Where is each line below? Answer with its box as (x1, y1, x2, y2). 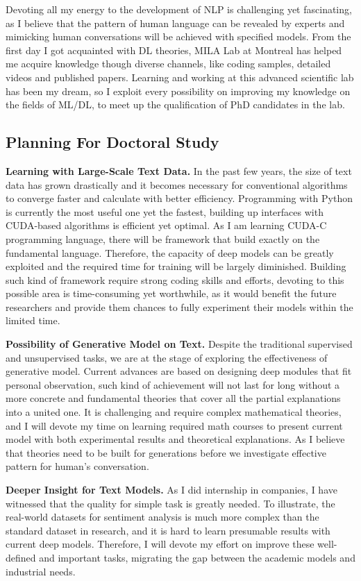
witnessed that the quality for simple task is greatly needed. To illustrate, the (6, 496, 335, 510)
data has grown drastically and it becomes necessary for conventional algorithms (6, 177, 348, 192)
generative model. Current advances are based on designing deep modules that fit (6, 364, 352, 378)
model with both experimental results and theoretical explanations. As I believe (6, 432, 345, 446)
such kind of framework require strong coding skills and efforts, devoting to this (6, 272, 344, 287)
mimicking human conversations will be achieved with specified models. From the (6, 29, 351, 44)
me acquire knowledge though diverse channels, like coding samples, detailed (6, 56, 331, 71)
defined (6, 550, 36, 564)
